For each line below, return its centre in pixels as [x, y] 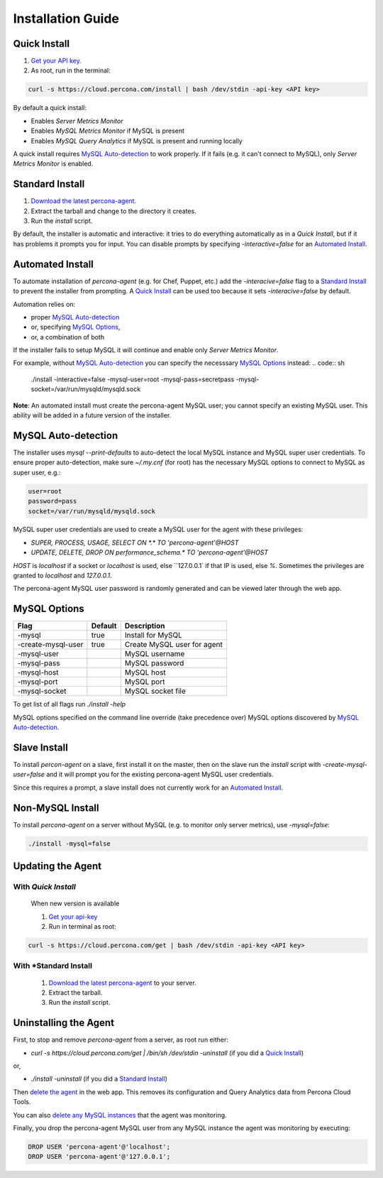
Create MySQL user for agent [174, 645]
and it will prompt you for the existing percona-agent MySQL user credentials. [160, 775]
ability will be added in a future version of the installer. [92, 415]
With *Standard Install [52, 966]
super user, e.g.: [37, 472]
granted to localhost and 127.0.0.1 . [63, 576]
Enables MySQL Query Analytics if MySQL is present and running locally [137, 141]
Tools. [22, 1102]
